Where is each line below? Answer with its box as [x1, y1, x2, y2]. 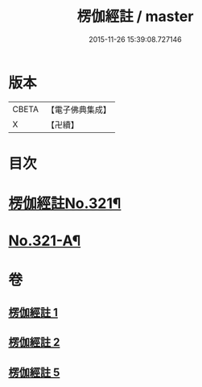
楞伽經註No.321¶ [8, 194, 122, 213]
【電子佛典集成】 [46, 104, 111, 115]
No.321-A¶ [8, 231, 81, 250]
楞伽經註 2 [8, 335, 60, 349]
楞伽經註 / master [76, 7, 194, 26]
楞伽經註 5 [8, 365, 60, 379]
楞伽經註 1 [8, 306, 59, 319]
